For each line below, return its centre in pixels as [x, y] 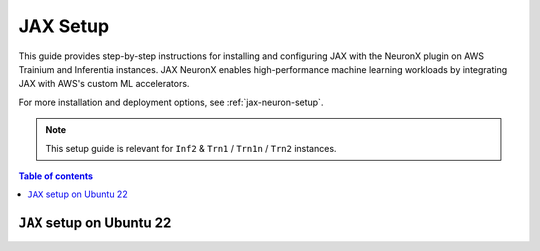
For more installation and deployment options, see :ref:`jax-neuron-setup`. [171, 102]
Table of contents [56, 176]
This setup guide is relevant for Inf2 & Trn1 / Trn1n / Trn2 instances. [191, 148]
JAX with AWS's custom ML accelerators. [104, 84]
